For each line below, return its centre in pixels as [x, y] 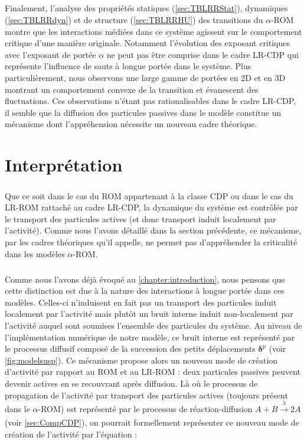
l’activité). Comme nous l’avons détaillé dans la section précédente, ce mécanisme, [153, 230]
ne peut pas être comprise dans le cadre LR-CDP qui [203, 54]
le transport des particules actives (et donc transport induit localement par [141, 218]
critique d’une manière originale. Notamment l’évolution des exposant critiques [148, 43]
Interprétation [64, 165]
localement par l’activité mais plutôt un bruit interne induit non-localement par [149, 314]
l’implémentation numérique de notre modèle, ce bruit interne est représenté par [150, 337]
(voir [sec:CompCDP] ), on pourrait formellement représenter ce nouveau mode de [152, 422]
